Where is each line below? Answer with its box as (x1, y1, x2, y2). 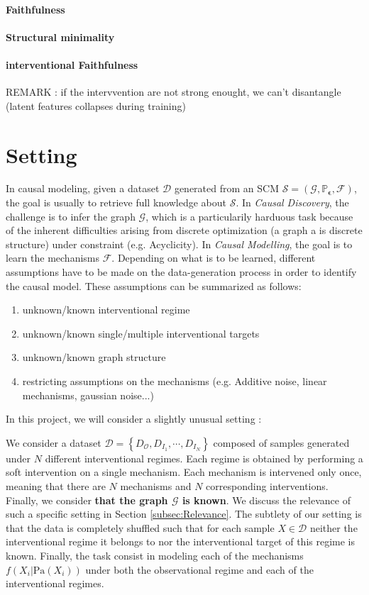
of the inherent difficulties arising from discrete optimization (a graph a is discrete (6, 223, 363, 238)
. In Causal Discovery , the (236, 195, 349, 210)
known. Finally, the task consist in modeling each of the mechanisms (6, 547, 304, 562)
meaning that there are (6, 478, 106, 493)
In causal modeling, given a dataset (6, 181, 160, 196)
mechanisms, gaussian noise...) (22, 387, 154, 402)
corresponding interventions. (206, 478, 329, 493)
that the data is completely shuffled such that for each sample (6, 520, 275, 535)
